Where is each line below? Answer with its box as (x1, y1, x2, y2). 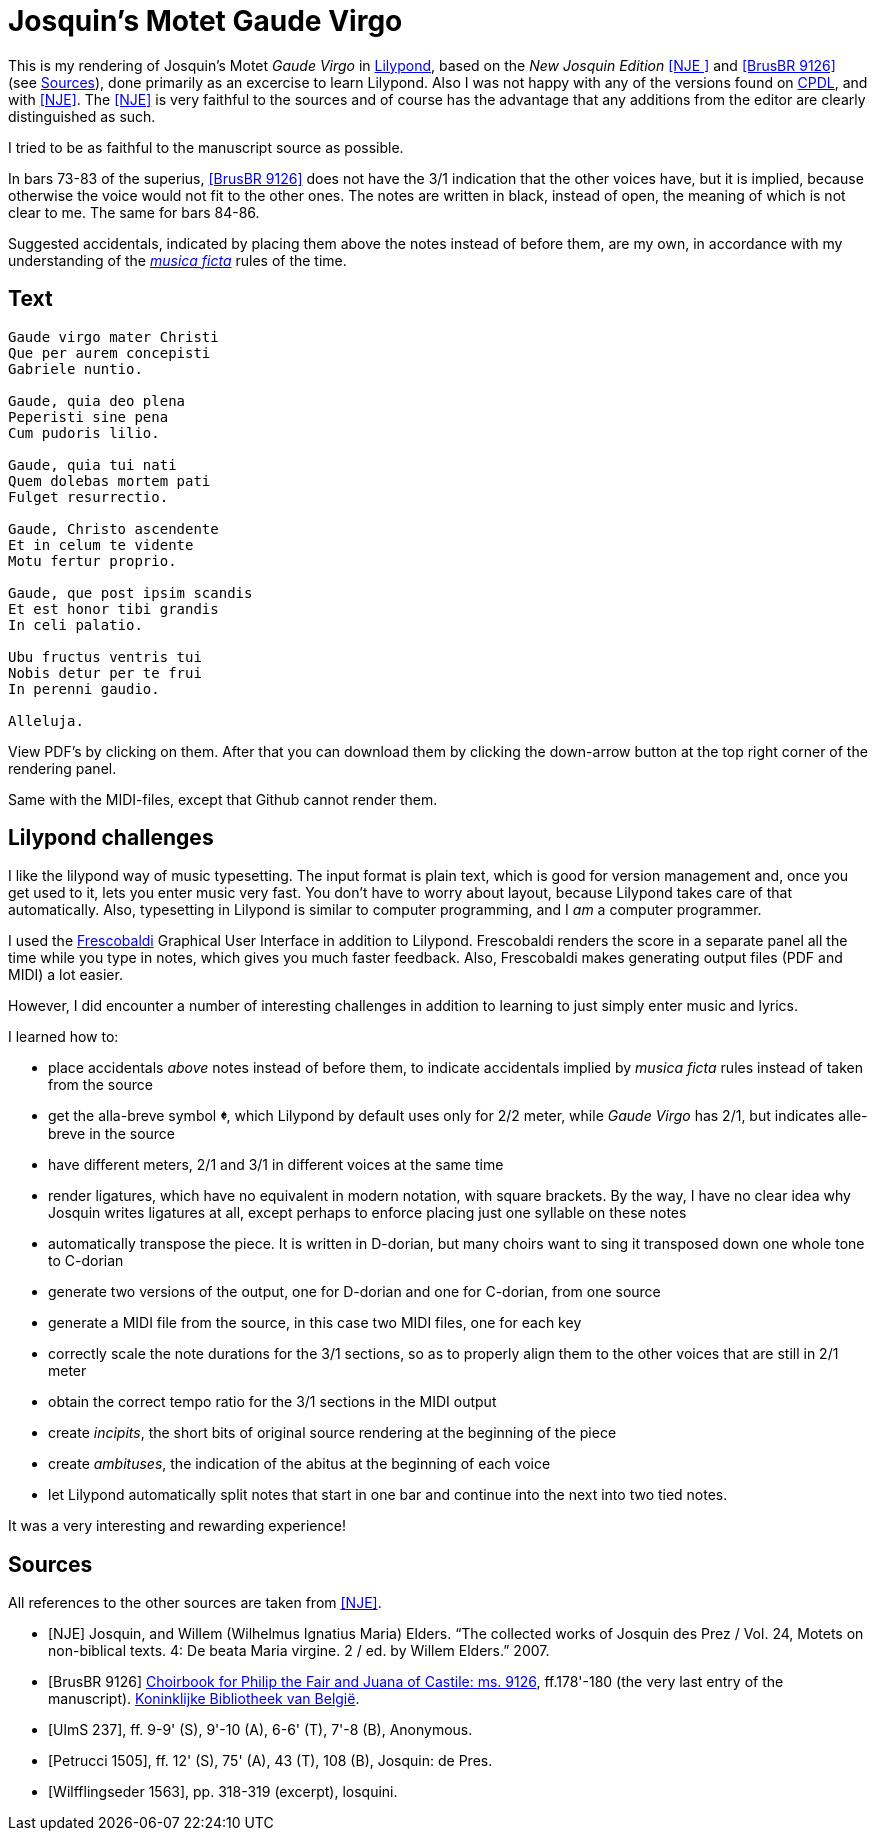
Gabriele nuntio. (8, 360, 143, 377)
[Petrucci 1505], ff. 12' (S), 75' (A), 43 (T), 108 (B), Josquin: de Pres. (48, 1752, 493, 1770)
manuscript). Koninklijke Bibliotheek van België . (48, 1690, 360, 1708)
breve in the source (48, 1125, 176, 1143)
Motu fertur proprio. (8, 552, 177, 569)
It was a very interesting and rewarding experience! (8, 1517, 346, 1535)
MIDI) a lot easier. (8, 966, 123, 984)
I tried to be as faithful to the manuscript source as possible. (8, 138, 404, 156)
